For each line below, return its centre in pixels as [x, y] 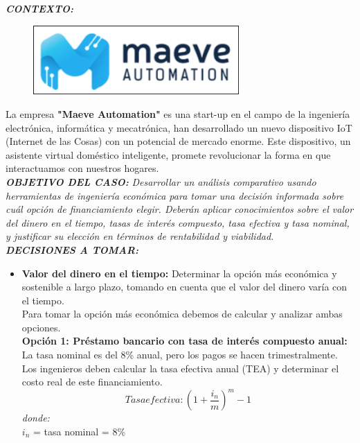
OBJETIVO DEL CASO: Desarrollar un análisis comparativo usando [161, 181]
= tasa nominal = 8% [79, 431]
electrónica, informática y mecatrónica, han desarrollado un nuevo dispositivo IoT [179, 127]
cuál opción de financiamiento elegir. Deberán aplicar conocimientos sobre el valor [180, 209]
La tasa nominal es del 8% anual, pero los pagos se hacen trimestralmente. [180, 355]
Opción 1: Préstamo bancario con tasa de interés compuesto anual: [184, 341]
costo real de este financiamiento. [92, 382]
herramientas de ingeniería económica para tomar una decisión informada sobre [175, 195]
